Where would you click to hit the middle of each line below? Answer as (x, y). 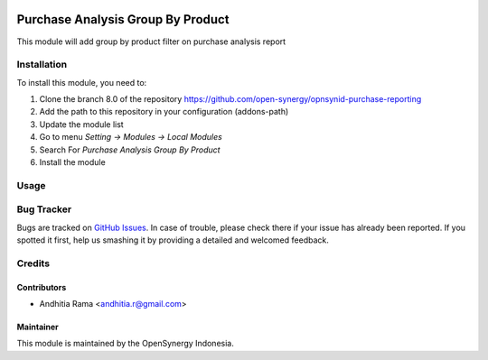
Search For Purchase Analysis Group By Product (130, 150)
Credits (33, 263)
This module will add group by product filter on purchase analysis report (151, 42)
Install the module (72, 162)
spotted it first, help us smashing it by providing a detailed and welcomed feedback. (173, 240)
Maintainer (38, 327)
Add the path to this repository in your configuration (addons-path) (164, 112)
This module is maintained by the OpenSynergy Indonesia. (125, 344)
